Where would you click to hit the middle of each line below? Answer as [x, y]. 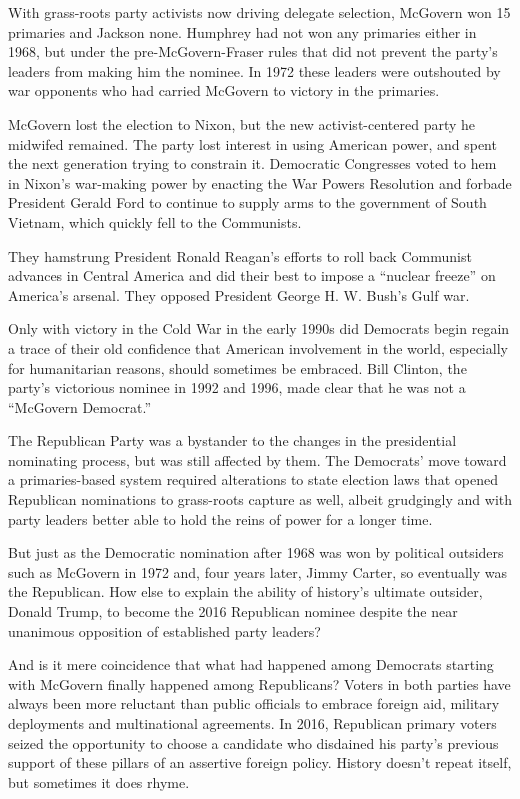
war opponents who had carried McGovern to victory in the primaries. [224, 90]
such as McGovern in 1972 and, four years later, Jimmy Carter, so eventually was [258, 571]
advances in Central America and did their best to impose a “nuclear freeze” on [252, 275]
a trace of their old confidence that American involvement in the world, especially [258, 347]
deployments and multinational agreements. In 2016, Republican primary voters [252, 723]
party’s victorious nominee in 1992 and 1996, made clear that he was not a [237, 387]
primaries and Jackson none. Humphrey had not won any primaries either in [242, 31]
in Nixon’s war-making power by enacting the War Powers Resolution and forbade [260, 182]
